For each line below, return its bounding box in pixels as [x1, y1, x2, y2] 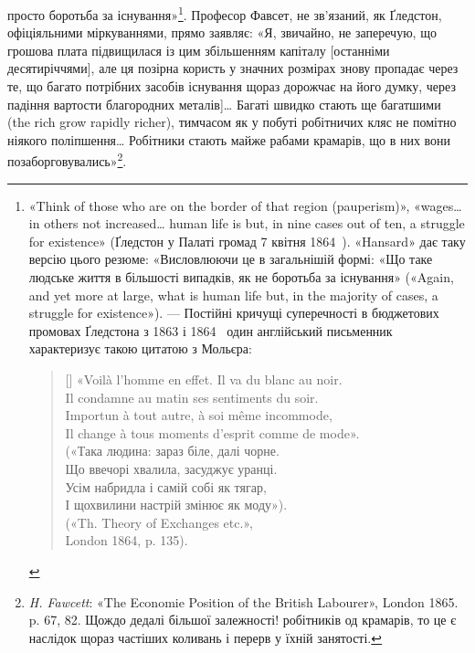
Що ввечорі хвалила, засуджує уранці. [65, 458, 278, 478]
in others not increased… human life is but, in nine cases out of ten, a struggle [28, 214, 465, 233]
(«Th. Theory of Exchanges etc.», [65, 512, 253, 532]
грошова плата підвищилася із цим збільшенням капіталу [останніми [7, 40, 390, 59]
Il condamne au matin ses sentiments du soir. [65, 387, 319, 406]
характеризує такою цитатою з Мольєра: [28, 339, 252, 358]
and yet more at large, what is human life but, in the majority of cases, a [28, 285, 438, 304]
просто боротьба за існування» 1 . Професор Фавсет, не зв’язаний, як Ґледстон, [7, 3, 442, 24]
